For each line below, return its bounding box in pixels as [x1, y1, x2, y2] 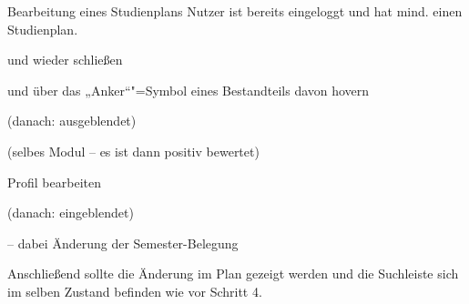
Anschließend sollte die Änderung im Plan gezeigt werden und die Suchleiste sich [7, 264, 459, 283]
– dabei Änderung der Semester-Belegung [7, 233, 239, 252]
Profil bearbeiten [7, 172, 101, 191]
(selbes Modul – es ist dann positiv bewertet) [7, 141, 260, 160]
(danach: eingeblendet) [7, 203, 134, 222]
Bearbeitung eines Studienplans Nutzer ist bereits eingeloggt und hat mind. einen [7, 2, 463, 20]
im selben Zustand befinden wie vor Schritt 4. [7, 281, 262, 300]
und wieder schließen [7, 50, 123, 69]
